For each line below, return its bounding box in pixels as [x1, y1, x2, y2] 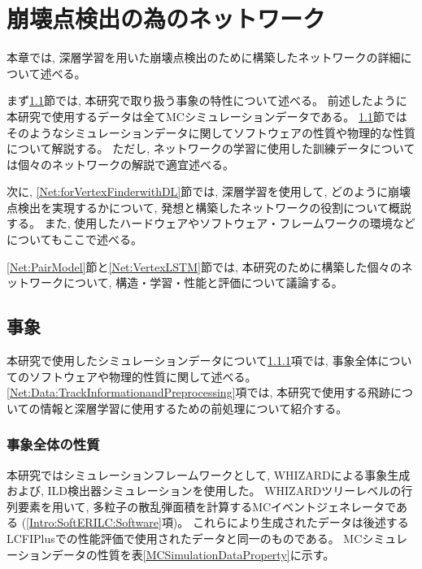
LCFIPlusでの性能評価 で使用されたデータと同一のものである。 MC [7, 530, 363, 547]
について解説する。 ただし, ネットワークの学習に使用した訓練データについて [7, 140, 415, 157]
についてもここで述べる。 [7, 231, 142, 248]
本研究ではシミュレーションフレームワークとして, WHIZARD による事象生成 [7, 466, 411, 483]
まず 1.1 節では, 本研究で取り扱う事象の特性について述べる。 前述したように [7, 92, 407, 109]
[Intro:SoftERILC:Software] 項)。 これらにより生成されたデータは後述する [26, 514, 409, 531]
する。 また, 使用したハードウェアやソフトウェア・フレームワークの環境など [7, 215, 415, 232]
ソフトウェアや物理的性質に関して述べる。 [28, 367, 257, 384]
